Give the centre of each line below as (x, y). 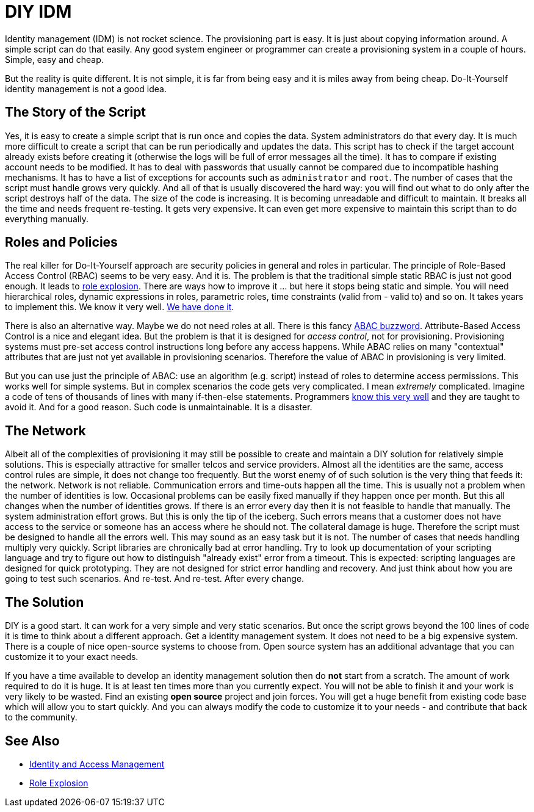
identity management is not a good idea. (86, 89)
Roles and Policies (61, 242)
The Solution (45, 602)
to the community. (41, 717)
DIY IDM (38, 12)
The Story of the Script (76, 112)
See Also (32, 741)
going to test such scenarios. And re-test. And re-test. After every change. (155, 579)
